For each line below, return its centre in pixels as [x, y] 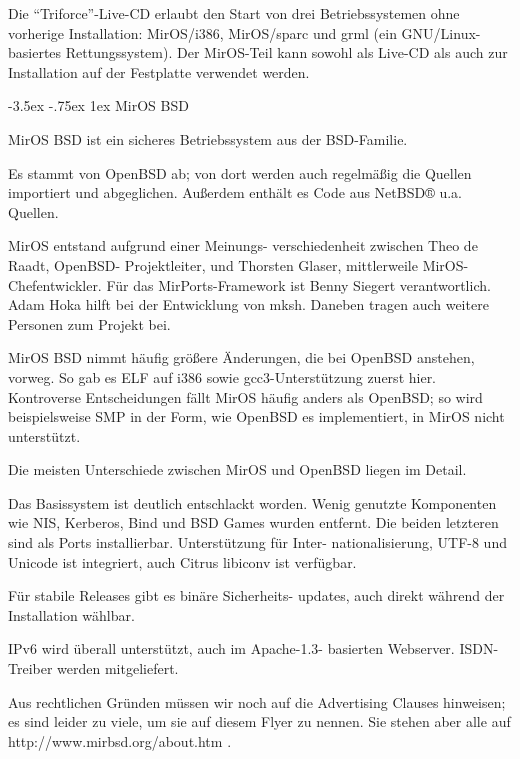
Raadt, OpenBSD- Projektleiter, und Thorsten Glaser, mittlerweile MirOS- [238, 264]
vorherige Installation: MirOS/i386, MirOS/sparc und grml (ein [202, 32]
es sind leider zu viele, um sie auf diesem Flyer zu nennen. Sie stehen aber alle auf [259, 721]
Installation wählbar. [71, 614]
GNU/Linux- [441, 32]
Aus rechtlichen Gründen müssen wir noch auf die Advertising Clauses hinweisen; [257, 701]
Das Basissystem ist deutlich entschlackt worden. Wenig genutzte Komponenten [252, 502]
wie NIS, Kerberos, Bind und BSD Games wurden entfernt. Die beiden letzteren [253, 522]
